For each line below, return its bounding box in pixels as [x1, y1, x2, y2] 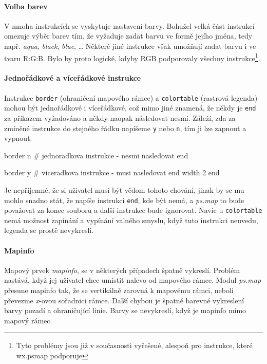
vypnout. [4, 133, 32, 143]
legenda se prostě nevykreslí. [4, 225, 94, 235]
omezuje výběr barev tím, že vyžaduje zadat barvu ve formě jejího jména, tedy [4, 30, 253, 41]
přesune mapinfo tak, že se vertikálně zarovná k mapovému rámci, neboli [4, 285, 234, 296]
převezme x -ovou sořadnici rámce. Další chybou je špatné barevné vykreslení [4, 295, 244, 305]
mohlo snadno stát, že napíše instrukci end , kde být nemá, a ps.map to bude [4, 194, 244, 205]
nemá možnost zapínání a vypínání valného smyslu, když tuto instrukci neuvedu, [4, 214, 258, 225]
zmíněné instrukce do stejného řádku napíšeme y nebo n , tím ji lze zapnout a [4, 122, 246, 133]
